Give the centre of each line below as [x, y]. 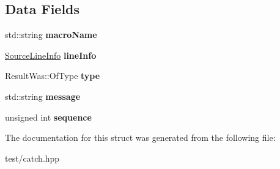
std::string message [43, 96]
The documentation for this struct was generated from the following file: [140, 137]
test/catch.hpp [32, 158]
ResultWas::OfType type [53, 76]
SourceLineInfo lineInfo [51, 55]
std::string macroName [51, 35]
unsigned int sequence [48, 117]
